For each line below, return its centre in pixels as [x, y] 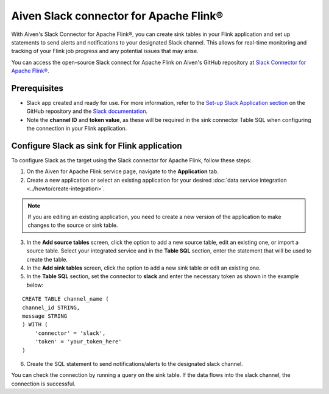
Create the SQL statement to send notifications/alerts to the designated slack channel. [135, 364]
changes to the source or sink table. [73, 225]
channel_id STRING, [51, 307]
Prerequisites [37, 88]
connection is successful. [43, 384]
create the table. [47, 259]
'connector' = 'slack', [70, 333]
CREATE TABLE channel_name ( [65, 299]
